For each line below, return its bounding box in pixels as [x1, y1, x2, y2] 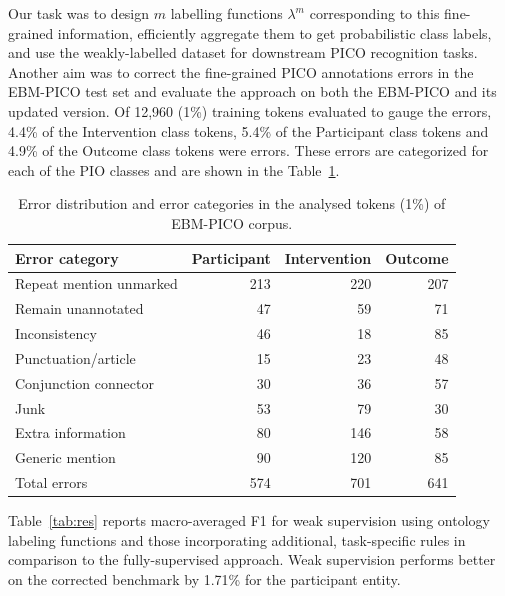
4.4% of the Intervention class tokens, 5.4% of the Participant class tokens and [8, 120, 489, 141]
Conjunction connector [15, 372, 154, 393]
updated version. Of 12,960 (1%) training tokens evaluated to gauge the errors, [8, 100, 492, 121]
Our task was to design [8, 3, 150, 23]
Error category [15, 247, 119, 268]
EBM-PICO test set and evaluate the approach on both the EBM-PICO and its [8, 81, 497, 102]
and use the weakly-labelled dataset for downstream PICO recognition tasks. [8, 42, 478, 63]
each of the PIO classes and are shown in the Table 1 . [8, 159, 340, 180]
